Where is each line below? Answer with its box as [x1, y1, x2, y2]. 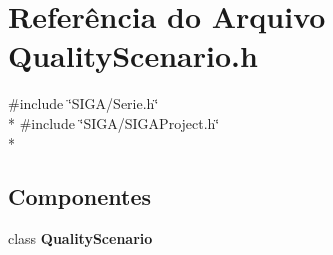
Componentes [8, 181, 152, 212]
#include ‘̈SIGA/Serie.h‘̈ [8, 93, 159, 114]
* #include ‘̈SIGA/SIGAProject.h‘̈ [8, 112, 220, 133]
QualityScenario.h [8, 35, 258, 76]
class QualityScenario [8, 228, 153, 249]
